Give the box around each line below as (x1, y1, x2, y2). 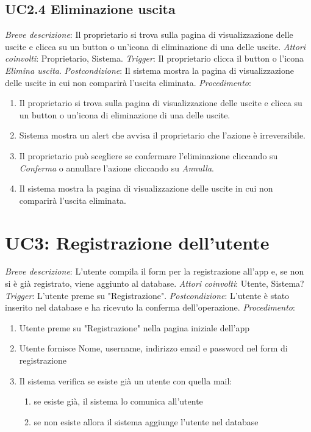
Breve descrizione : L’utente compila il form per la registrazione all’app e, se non (5, 265, 304, 278)
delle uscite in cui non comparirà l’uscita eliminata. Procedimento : (5, 76, 251, 88)
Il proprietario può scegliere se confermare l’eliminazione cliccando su (19, 149, 278, 162)
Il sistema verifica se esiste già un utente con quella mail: (19, 374, 232, 387)
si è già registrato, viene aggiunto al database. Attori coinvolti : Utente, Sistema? (5, 277, 304, 290)
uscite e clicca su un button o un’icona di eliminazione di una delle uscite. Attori (5, 40, 306, 52)
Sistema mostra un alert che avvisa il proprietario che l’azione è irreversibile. (19, 129, 306, 142)
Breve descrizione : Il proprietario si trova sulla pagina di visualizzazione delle (5, 28, 293, 41)
